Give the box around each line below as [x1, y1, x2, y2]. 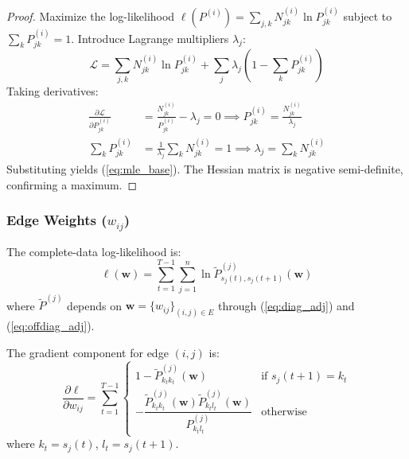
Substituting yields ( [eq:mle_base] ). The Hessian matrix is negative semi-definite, [6, 161, 403, 177]
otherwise [261, 406, 307, 418]
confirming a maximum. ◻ [6, 176, 138, 193]
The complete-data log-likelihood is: [6, 243, 181, 259]
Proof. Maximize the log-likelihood [6, 7, 175, 24]
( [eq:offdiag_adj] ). [6, 317, 95, 334]
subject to [343, 7, 392, 24]
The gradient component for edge [6, 344, 169, 360]
